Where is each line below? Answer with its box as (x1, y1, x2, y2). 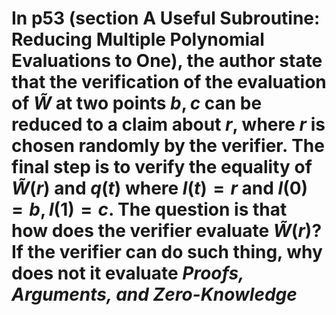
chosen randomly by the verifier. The (11, 135, 325, 157)
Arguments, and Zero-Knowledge (11, 283, 298, 306)
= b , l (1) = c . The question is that (11, 198, 288, 221)
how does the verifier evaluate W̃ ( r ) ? (11, 220, 323, 242)
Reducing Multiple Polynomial (11, 28, 265, 51)
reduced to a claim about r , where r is (11, 113, 326, 136)
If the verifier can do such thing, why (11, 241, 323, 264)
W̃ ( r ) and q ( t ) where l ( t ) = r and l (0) (11, 177, 309, 200)
